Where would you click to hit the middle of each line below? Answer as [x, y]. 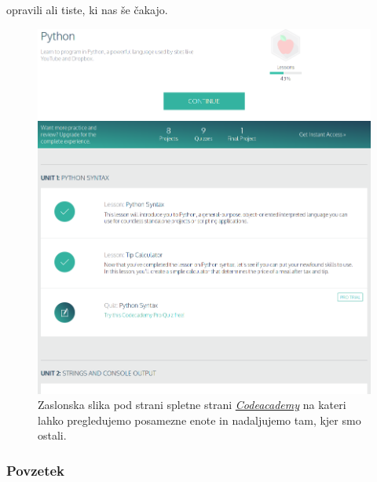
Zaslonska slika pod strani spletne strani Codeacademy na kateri [192, 405]
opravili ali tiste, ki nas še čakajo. [87, 9]
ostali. [52, 435]
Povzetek [35, 470]
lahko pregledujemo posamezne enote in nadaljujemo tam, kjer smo [199, 420]
